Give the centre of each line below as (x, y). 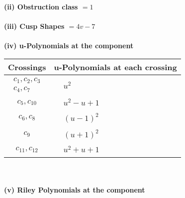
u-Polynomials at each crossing (115, 67)
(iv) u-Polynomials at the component (69, 46)
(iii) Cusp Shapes (34, 26)
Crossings (27, 67)
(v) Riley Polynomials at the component (75, 190)
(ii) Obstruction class (41, 6)
